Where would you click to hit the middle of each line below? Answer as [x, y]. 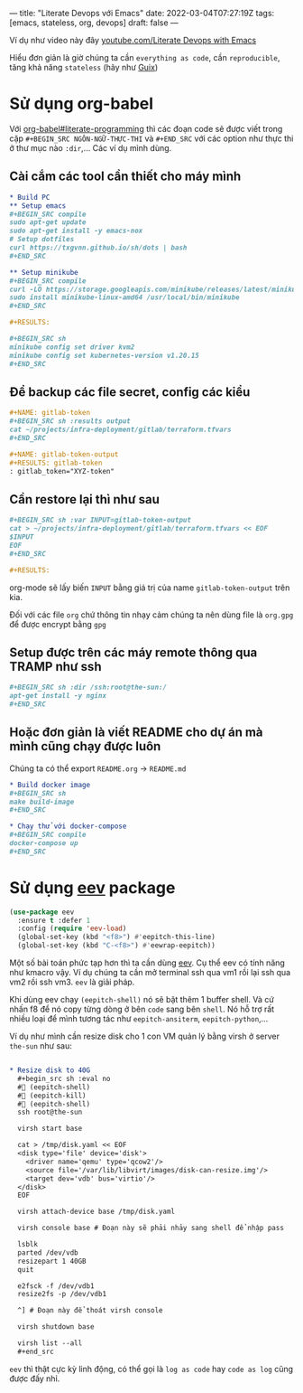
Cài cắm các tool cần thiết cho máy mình [125, 177]
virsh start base [50, 1129]
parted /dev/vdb [48, 1252]
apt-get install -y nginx [58, 696]
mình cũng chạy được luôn [85, 746]
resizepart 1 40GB [52, 1261]
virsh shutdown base [56, 1327]
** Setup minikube [44, 272]
